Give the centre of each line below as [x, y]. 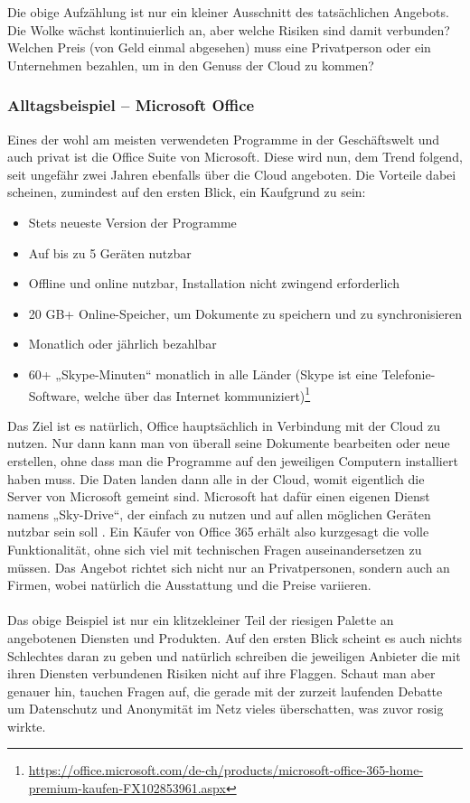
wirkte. [27, 726]
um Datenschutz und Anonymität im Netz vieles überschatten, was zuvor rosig [226, 709]
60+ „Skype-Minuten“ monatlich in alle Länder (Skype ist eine [203, 373]
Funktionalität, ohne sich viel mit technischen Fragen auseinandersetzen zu [215, 549]
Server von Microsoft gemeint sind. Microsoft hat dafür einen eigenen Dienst [219, 496]
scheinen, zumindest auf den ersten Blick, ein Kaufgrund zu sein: [187, 192]
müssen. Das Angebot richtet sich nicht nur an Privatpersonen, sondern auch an [229, 567]
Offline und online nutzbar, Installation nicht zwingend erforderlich [214, 283]
